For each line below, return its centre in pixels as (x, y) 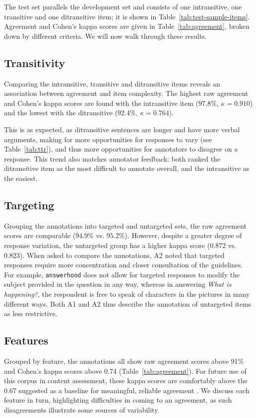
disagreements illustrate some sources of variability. (82, 409)
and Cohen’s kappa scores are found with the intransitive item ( (101, 103)
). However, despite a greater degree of (183, 235)
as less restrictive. (31, 313)
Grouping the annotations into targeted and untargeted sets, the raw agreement (125, 225)
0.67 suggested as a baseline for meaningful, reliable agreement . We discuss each (127, 390)
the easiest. (21, 178)
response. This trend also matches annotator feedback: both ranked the (112, 158)
